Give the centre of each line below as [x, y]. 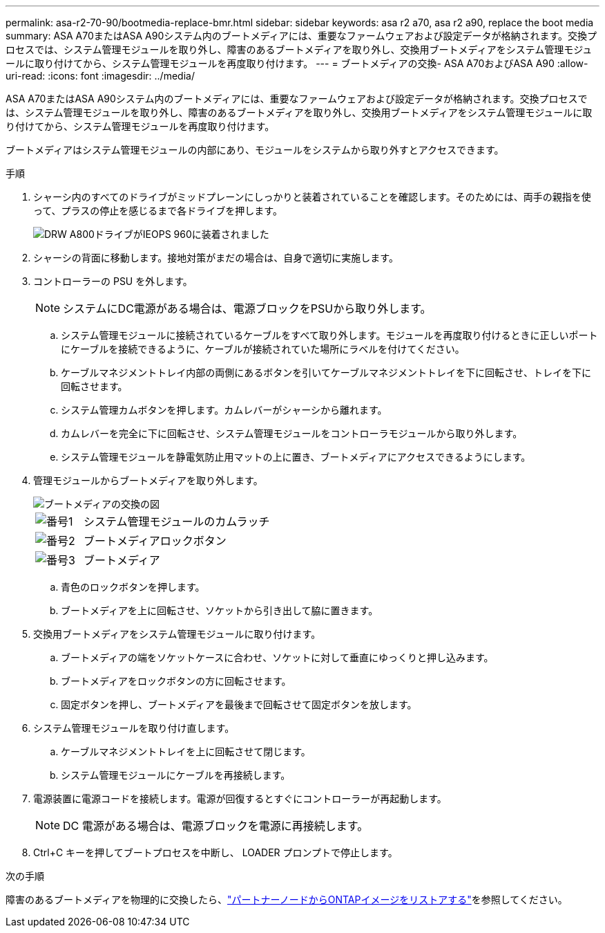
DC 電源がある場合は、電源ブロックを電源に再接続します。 [216, 826]
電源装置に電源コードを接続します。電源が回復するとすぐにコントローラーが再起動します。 [240, 798]
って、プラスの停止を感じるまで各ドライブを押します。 [158, 211]
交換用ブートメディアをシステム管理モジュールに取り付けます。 [177, 634]
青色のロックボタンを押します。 [133, 587]
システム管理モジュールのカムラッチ [176, 521]
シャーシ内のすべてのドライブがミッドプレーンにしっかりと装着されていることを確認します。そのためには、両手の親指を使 [312, 197]
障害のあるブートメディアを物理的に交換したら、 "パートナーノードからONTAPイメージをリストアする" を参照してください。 [287, 899]
